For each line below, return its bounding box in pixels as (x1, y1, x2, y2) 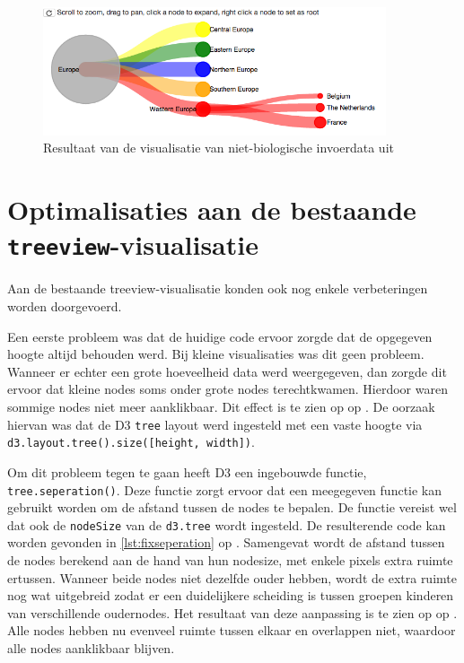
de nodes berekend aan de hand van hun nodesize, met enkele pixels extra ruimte (7, 551, 453, 569)
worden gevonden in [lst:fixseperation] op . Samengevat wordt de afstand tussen (7, 533, 445, 552)
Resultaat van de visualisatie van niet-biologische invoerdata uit (43, 138, 394, 157)
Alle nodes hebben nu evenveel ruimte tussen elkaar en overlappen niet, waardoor (7, 621, 456, 640)
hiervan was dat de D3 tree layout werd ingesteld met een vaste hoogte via (7, 414, 423, 433)
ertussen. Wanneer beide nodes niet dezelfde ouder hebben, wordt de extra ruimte (7, 568, 457, 587)
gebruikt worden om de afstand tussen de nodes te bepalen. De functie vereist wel (7, 498, 457, 517)
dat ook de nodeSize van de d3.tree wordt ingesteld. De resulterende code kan (7, 515, 446, 534)
